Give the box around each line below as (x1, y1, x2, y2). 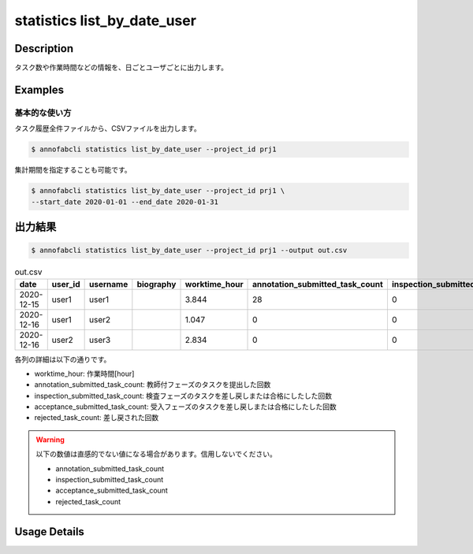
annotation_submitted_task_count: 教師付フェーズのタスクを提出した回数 (34, 380, 271, 389)
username (89, 278, 128, 289)
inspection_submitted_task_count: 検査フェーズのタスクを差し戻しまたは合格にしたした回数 (34, 391, 333, 400)
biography (136, 278, 177, 289)
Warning (35, 434, 65, 444)
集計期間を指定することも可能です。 (14, 165, 132, 175)
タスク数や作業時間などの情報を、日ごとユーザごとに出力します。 (14, 63, 229, 73)
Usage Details (14, 525, 84, 538)
